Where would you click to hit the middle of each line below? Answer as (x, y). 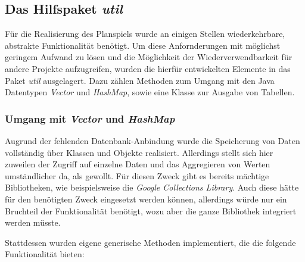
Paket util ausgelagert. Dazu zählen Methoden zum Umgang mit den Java (140, 80)
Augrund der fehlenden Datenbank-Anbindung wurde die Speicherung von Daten (152, 140)
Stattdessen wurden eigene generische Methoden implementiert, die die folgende (150, 242)
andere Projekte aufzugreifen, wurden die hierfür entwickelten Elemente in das (148, 68)
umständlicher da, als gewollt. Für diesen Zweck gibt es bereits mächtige (137, 175)
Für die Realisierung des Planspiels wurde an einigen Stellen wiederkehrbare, (145, 34)
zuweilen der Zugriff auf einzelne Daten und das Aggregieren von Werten (138, 164)
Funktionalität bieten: (45, 254)
